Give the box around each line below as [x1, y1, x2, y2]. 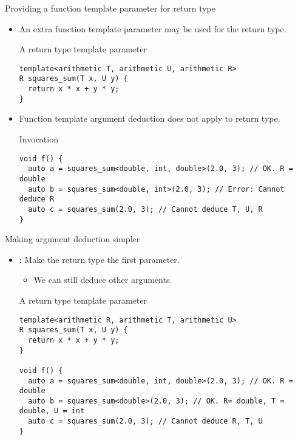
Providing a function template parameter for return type [5, 2, 215, 14]
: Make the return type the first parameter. [19, 253, 180, 265]
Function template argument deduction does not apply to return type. [19, 112, 280, 125]
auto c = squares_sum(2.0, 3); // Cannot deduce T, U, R [28, 204, 263, 214]
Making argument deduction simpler [5, 232, 140, 245]
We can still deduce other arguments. [33, 273, 172, 286]
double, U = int [19, 407, 85, 416]
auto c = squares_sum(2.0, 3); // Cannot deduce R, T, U [28, 417, 263, 426]
